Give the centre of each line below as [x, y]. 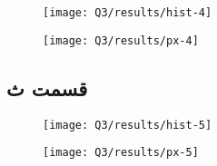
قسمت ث [47, 88]
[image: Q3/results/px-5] [121, 153]
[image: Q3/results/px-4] [121, 40]
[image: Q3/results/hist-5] [128, 125]
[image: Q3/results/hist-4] [128, 13]
